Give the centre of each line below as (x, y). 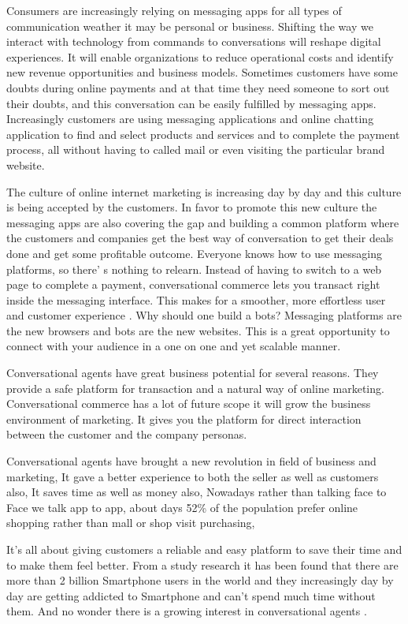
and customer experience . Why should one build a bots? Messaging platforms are (204, 315)
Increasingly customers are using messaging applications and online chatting (190, 119)
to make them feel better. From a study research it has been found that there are (202, 564)
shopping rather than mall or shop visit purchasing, (131, 523)
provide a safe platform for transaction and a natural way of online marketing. (195, 388)
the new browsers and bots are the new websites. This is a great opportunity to (198, 330)
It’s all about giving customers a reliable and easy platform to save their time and (204, 549)
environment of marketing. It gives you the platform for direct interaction (184, 418)
